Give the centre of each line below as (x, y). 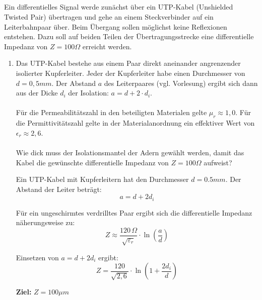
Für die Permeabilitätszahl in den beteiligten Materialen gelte (111, 112)
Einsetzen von (37, 257)
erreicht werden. (107, 46)
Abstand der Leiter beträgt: (59, 189)
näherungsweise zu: (45, 222)
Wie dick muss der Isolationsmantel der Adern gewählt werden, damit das (130, 152)
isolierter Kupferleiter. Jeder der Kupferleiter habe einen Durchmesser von (130, 73)
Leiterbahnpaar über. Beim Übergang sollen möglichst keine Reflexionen (116, 26)
